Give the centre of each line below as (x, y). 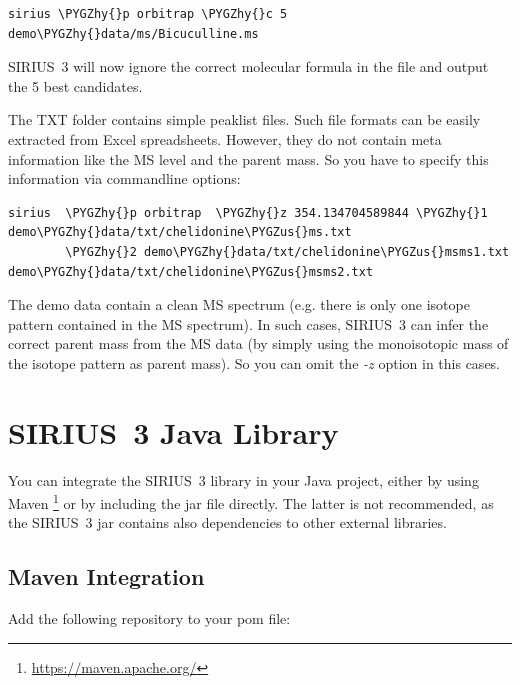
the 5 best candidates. (75, 85)
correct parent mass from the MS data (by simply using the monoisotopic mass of (258, 343)
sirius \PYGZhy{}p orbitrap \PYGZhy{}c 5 (148, 14)
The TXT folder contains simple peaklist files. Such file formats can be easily (244, 119)
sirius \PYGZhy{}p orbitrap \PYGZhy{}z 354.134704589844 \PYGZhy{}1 (248, 212)
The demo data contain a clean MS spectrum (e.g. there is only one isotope (239, 304)
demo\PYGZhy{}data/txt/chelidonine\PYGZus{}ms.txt (180, 232)
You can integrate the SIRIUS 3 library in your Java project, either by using (243, 479)
